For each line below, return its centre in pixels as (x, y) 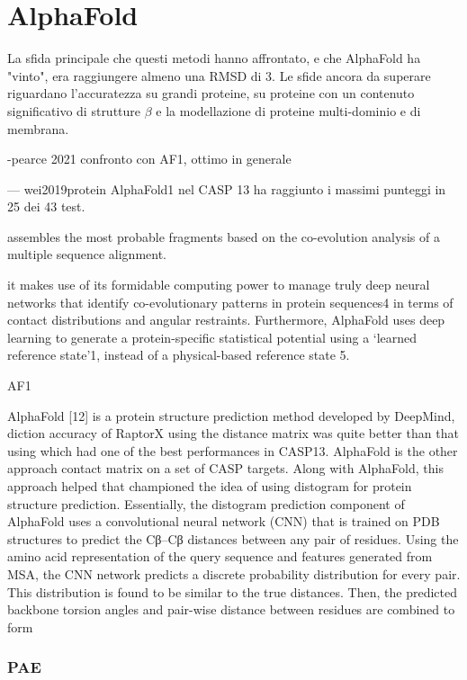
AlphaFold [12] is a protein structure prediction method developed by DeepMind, (231, 415)
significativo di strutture (74, 110)
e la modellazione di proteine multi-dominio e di (288, 110)
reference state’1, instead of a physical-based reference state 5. (179, 355)
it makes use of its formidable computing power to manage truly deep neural (219, 285)
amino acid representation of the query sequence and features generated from (220, 556)
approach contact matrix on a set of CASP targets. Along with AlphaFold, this (225, 468)
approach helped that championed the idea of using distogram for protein (210, 486)
